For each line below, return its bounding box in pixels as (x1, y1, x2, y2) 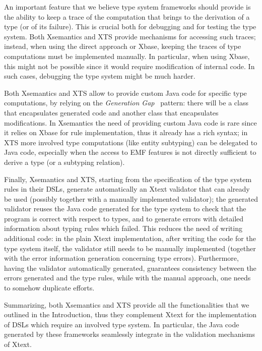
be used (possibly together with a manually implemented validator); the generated (4, 193, 258, 204)
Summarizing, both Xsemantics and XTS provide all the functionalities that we (4, 299, 249, 310)
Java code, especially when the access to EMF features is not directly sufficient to (4, 147, 256, 157)
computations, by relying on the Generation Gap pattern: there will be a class (4, 97, 248, 108)
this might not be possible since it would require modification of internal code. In (4, 61, 255, 71)
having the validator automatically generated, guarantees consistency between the (4, 262, 256, 273)
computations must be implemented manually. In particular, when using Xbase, (4, 50, 250, 61)
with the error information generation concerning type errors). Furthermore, (4, 253, 239, 263)
